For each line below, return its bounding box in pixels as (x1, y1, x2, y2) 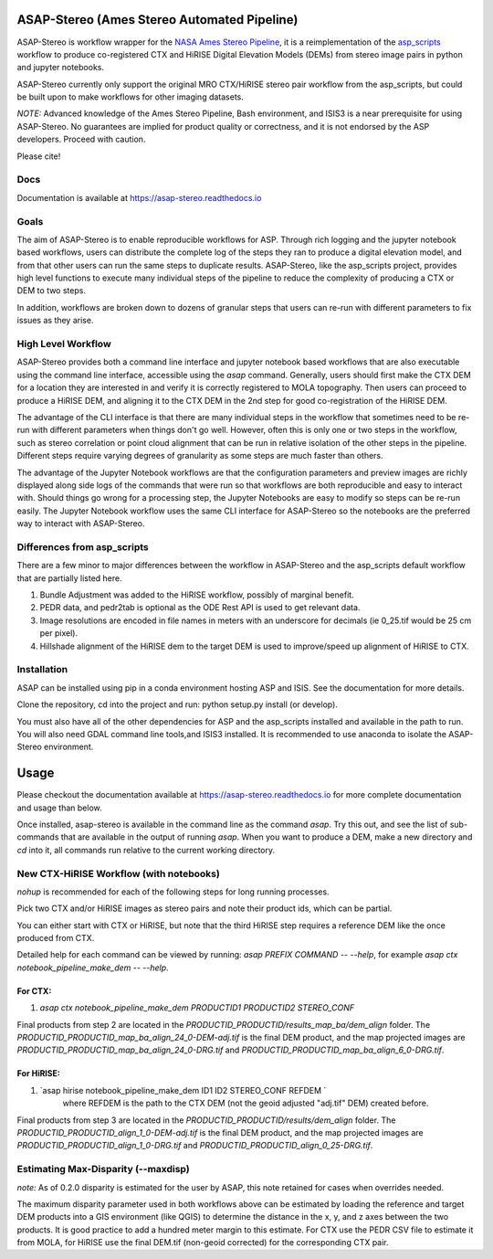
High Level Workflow (16, 338, 111, 351)
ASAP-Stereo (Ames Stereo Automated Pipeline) (16, 12, 299, 27)
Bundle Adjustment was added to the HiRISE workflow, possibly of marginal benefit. (39, 589, 355, 600)
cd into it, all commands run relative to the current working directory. (16, 844, 276, 855)
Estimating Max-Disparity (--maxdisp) (16, 1163, 191, 1176)
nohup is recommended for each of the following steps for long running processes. (16, 886, 330, 897)
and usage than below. (16, 802, 102, 813)
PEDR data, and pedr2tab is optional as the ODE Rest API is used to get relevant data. (39, 602, 361, 613)
